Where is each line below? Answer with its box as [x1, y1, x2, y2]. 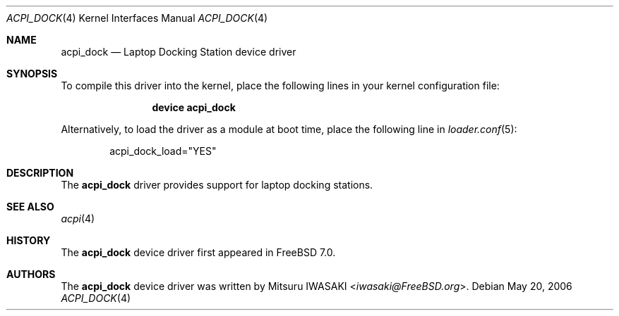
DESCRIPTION [6, 167, 74, 179]
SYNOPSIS [6, 68, 58, 80]
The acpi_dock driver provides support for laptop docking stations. [61, 179, 373, 191]
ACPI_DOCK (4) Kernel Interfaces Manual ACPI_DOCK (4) [6, 12, 268, 24]
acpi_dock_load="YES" [109, 145, 217, 157]
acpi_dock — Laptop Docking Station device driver [61, 46, 296, 58]
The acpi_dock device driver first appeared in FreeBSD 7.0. [61, 246, 336, 258]
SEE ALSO [6, 201, 54, 213]
